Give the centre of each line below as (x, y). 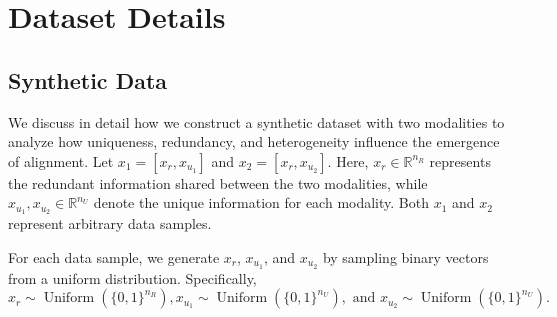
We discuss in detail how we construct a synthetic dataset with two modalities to (256, 121)
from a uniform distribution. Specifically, (132, 277)
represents (460, 160)
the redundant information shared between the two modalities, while (218, 182)
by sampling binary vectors (405, 256)
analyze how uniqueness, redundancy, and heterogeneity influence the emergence (254, 141)
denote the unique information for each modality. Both (261, 202)
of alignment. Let (61, 160)
